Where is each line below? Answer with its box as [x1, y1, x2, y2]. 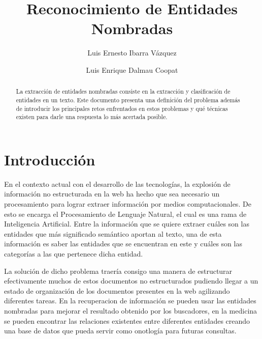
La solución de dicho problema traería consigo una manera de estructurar [4, 265, 233, 276]
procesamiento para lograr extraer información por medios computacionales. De [4, 199, 251, 209]
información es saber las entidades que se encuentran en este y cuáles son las [4, 238, 242, 249]
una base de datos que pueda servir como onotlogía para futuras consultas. [4, 325, 237, 336]
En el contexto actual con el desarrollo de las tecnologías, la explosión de [4, 178, 231, 189]
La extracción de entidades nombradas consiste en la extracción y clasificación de [16, 87, 231, 96]
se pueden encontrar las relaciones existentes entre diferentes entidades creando [4, 315, 250, 326]
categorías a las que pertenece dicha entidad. [4, 248, 143, 259]
